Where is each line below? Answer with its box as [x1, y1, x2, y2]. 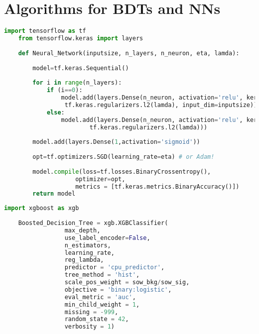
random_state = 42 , [64, 316, 129, 323]
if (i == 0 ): [46, 87, 83, 94]
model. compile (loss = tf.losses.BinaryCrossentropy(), [32, 168, 211, 175]
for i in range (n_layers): [32, 79, 122, 87]
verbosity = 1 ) [64, 323, 115, 331]
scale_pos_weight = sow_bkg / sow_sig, [64, 279, 190, 286]
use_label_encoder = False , [64, 234, 150, 241]
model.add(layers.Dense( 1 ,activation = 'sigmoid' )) [32, 138, 200, 146]
